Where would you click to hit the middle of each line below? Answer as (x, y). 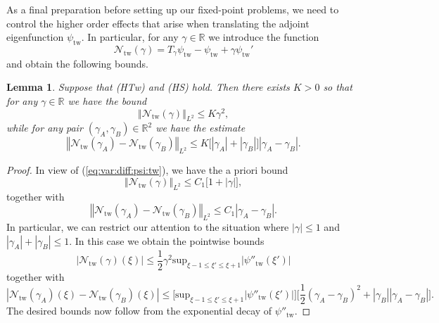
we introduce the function (264, 37)
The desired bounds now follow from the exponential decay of (139, 311)
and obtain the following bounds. (77, 63)
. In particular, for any (130, 37)
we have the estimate (201, 128)
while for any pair (45, 128)
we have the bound (107, 100)
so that (338, 87)
